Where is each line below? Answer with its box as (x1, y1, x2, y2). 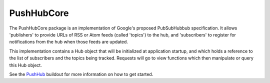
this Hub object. (9, 62, 42, 68)
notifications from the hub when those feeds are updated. (9, 39, 128, 45)
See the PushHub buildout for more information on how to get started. (9, 71, 153, 77)
